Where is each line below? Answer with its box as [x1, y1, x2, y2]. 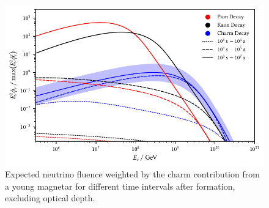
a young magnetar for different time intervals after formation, [5, 179, 235, 192]
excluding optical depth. [5, 191, 95, 204]
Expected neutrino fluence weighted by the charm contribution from [5, 168, 260, 180]
